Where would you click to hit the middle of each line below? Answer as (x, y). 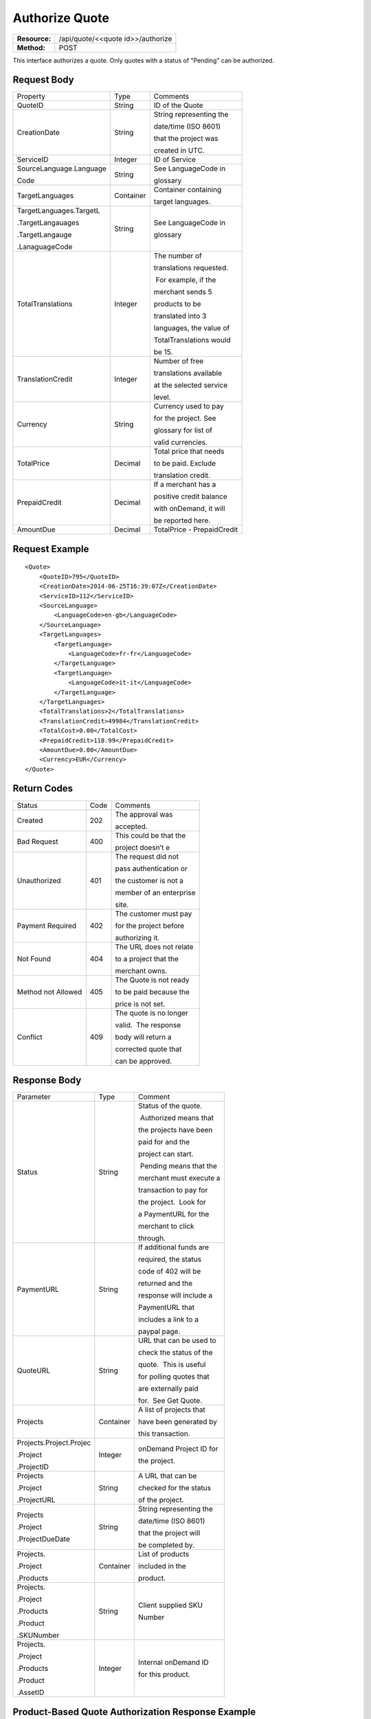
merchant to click (166, 1226)
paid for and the (164, 1142)
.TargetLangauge (44, 235)
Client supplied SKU (170, 1606)
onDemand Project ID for (178, 1449)
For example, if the (186, 280)
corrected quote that (148, 1049)
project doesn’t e (143, 847)
